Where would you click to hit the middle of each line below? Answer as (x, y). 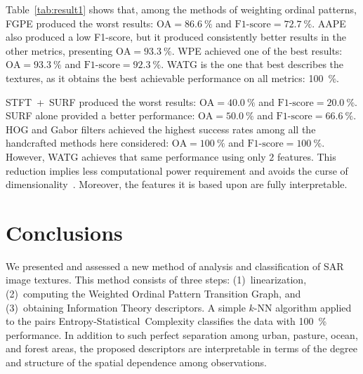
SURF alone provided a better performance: (100, 115)
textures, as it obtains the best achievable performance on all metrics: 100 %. (172, 78)
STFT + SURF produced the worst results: (101, 101)
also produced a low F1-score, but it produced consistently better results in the (176, 37)
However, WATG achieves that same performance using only (136, 156)
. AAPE (329, 23)
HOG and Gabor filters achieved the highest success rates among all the (161, 129)
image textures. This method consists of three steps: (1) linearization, (156, 280)
